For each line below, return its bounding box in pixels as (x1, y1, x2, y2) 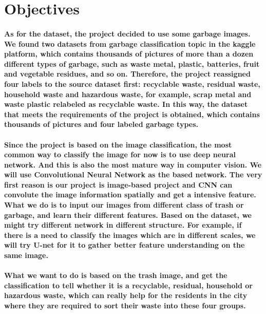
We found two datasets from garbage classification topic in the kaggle (4, 38, 256, 49)
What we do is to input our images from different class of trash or (4, 199, 244, 210)
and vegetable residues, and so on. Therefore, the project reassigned (4, 68, 251, 79)
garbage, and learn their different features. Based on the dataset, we (4, 209, 252, 220)
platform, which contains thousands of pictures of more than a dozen (4, 48, 254, 59)
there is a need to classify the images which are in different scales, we (4, 229, 256, 240)
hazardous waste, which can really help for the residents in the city (4, 290, 248, 301)
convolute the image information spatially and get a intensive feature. (4, 189, 256, 200)
